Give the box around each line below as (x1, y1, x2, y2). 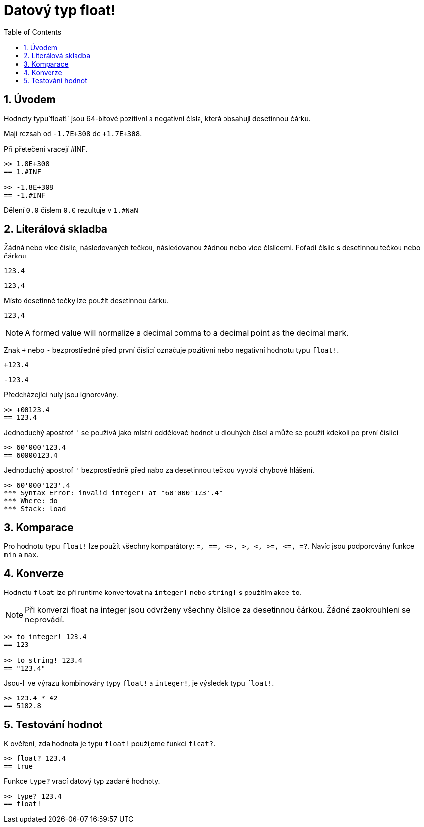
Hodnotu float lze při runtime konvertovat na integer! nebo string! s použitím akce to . (4, 588, 302, 597)
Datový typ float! (4, 2, 116, 19)
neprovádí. (25, 615, 64, 625)
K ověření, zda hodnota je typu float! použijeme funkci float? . (4, 739, 216, 748)
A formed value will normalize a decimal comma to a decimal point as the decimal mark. (25, 328, 349, 338)
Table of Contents (4, 27, 62, 36)
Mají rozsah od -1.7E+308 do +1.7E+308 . (4, 129, 142, 138)
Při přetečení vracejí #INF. (4, 144, 88, 153)
